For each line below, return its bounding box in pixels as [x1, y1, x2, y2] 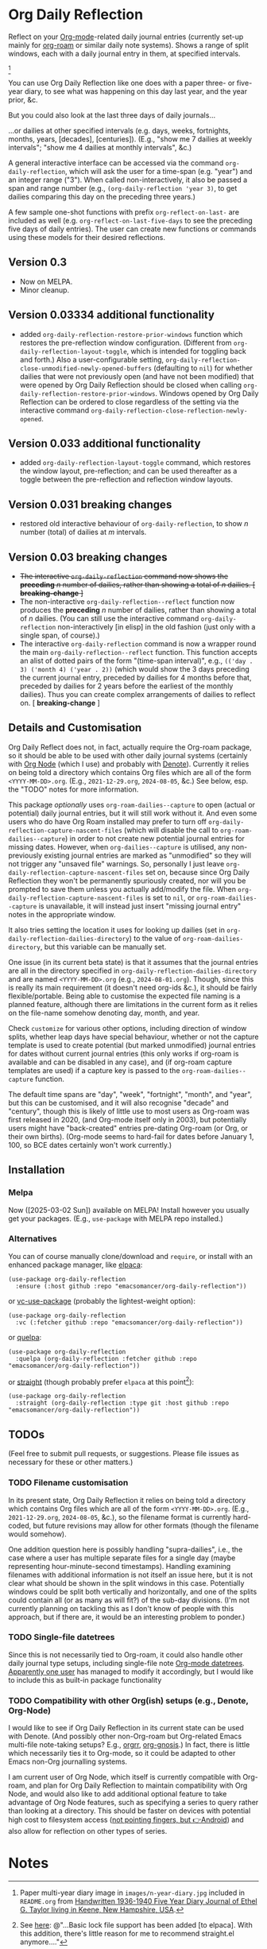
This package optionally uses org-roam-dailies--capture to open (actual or [8, 800, 256, 809]
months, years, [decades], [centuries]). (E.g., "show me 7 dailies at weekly [8, 134, 253, 144]
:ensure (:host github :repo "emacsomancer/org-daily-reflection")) [15, 1282, 247, 1290]
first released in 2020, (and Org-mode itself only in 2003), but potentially [8, 1114, 247, 1124]
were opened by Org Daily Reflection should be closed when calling [19, 380, 242, 389]
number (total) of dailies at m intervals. [19, 527, 147, 537]
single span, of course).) [19, 630, 101, 640]
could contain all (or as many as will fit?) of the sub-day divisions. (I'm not [8, 1595, 250, 1605]
